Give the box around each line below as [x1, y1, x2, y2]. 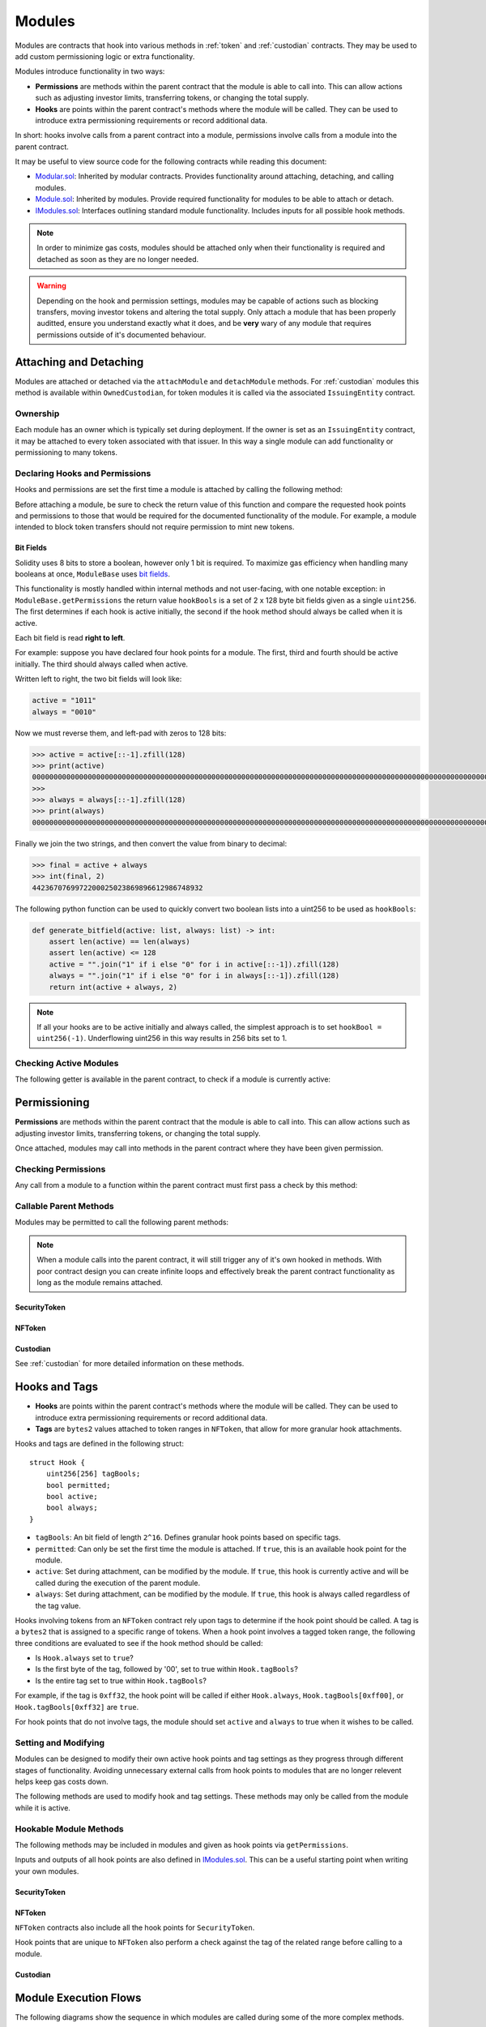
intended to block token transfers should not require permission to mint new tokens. [15, 522, 295, 532]
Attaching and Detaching [15, 355, 144, 369]
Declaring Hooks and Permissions [15, 467, 151, 478]
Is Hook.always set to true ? [35, 1653, 134, 1663]
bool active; [45, 1492, 98, 1502]
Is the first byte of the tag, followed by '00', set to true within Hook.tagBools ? [35, 1665, 299, 1674]
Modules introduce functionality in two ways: [15, 66, 165, 76]
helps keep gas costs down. [15, 1776, 109, 1786]
